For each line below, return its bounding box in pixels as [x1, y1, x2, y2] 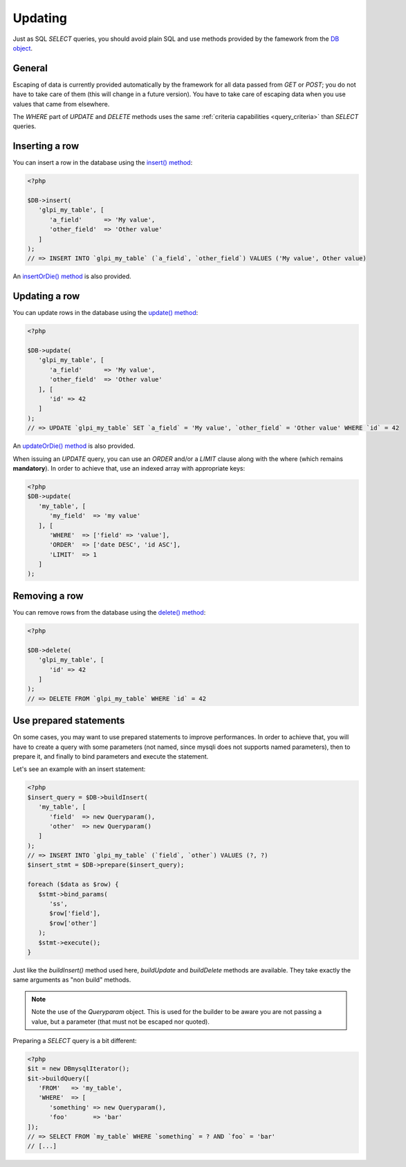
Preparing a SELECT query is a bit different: [12, 1036, 137, 1044]
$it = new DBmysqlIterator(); [27, 1065, 130, 1073]
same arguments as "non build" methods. [12, 976, 131, 984]
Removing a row [12, 590, 84, 601]
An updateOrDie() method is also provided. [12, 442, 135, 450]
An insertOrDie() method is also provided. [12, 272, 131, 280]
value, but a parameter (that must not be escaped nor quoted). [31, 1017, 210, 1026]
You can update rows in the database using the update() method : [12, 309, 199, 317]
